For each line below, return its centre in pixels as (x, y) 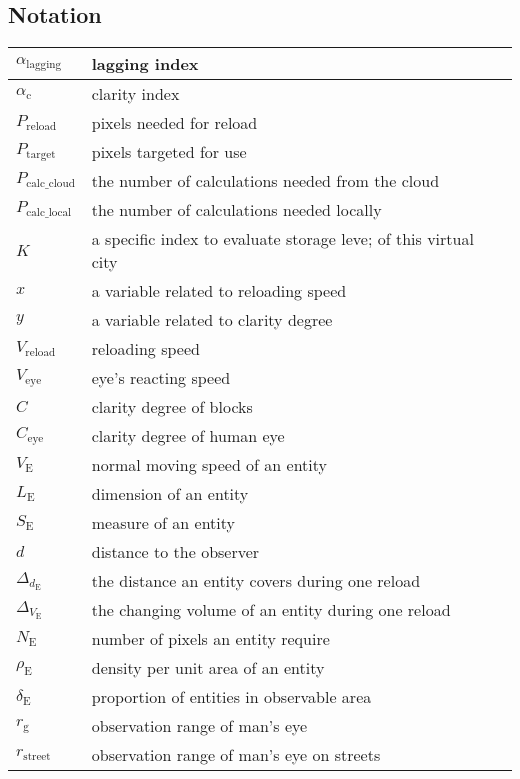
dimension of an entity (170, 494)
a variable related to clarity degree (212, 320)
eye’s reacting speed (161, 378)
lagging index (145, 64)
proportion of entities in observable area (231, 697)
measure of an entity (163, 523)
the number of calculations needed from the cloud (265, 181)
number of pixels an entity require (210, 639)
